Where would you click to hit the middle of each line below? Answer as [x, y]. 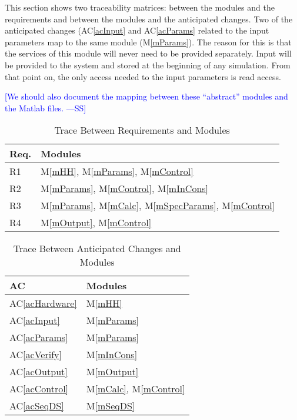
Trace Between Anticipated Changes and [97, 249]
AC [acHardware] [43, 303]
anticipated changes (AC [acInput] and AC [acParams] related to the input [137, 30]
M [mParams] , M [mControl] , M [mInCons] [125, 188]
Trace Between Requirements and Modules [142, 130]
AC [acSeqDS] [37, 406]
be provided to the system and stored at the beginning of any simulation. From [148, 65]
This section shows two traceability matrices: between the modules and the [140, 7]
